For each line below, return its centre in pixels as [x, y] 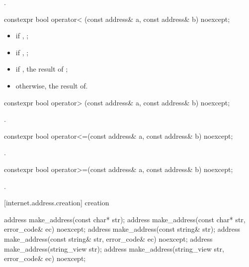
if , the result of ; [42, 69]
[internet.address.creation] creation [57, 203]
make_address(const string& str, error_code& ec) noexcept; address [108, 238]
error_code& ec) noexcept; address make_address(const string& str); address [122, 229]
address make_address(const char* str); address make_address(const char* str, [125, 219]
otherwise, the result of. [52, 85]
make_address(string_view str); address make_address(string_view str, [114, 248]
